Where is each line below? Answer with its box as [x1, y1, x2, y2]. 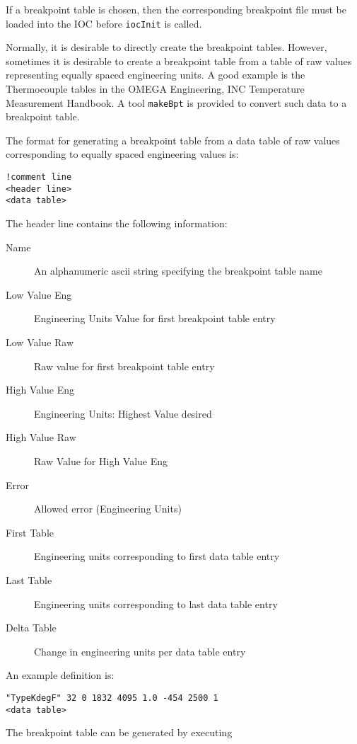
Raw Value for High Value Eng [34, 453, 168, 468]
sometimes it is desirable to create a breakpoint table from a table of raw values [6, 53, 352, 68]
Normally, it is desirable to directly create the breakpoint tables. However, [6, 40, 327, 55]
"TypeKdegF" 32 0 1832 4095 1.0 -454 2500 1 [6, 692, 218, 703]
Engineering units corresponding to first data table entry [34, 549, 280, 563]
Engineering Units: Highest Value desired [34, 406, 212, 420]
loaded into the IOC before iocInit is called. [6, 16, 202, 30]
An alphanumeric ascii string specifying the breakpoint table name [34, 263, 322, 278]
